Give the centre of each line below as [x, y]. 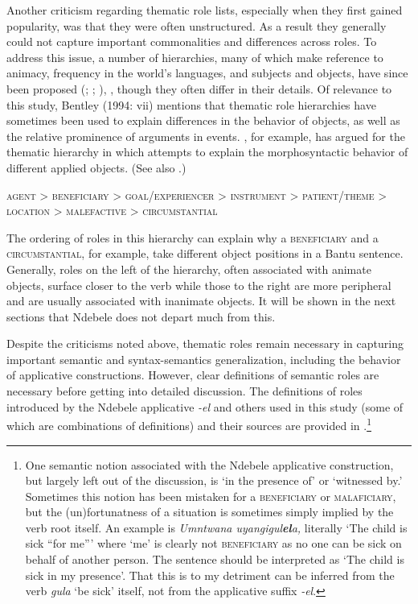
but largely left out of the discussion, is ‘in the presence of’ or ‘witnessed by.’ [214, 480]
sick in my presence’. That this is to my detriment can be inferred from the [210, 575]
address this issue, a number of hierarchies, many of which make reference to [195, 57]
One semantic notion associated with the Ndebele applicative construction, [209, 464]
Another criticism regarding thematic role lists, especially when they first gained [205, 10]
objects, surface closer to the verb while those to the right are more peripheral [199, 285]
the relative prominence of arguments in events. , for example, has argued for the [206, 136]
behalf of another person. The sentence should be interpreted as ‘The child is [215, 559]
